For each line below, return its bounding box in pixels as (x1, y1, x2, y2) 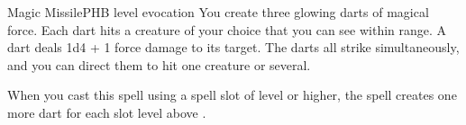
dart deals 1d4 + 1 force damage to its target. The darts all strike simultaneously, (7, 38, 460, 57)
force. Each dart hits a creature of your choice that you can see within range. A (7, 20, 447, 39)
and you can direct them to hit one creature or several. (7, 55, 311, 74)
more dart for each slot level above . (7, 103, 206, 121)
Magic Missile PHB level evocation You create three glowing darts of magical (7, 3, 429, 21)
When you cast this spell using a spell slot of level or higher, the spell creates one (7, 85, 457, 104)
